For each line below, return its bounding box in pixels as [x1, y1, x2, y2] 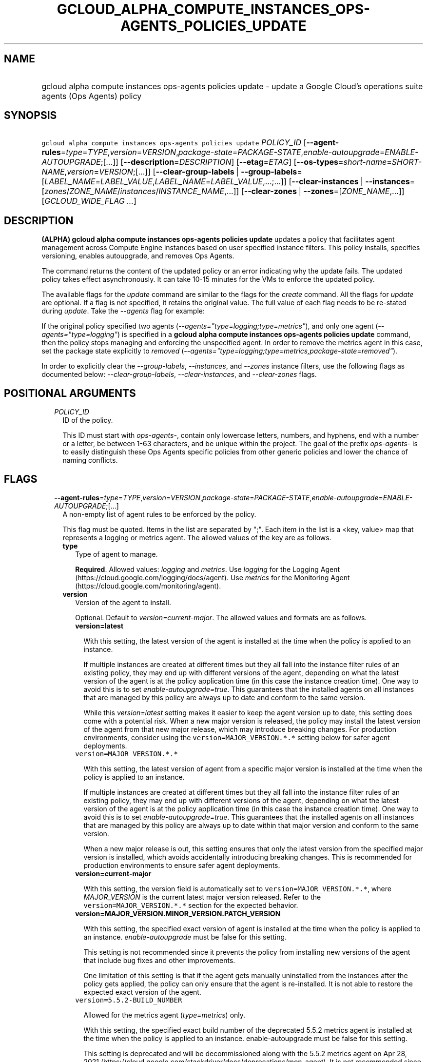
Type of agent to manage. [75, 550, 158, 558]
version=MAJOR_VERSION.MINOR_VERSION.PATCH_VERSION [75, 909, 281, 918]
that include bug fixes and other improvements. [83, 956, 235, 964]
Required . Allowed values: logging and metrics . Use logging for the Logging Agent [75, 565, 340, 573]
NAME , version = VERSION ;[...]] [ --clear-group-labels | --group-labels [41, 167, 297, 177]
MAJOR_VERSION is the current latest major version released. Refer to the [83, 892, 321, 901]
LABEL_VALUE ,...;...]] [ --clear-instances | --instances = [211, 177, 415, 187]
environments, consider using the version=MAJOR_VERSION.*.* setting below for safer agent [83, 733, 390, 742]
